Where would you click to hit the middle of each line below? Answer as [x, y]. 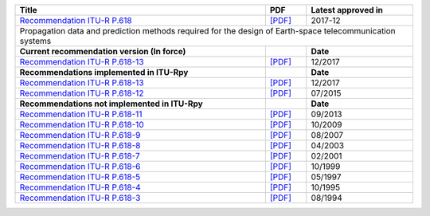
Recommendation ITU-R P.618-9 [80, 135]
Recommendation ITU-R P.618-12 [82, 93]
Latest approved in [347, 10]
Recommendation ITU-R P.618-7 [80, 156]
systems [35, 41]
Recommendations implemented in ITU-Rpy [104, 72]
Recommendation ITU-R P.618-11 [81, 114]
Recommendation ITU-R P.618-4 [80, 187]
